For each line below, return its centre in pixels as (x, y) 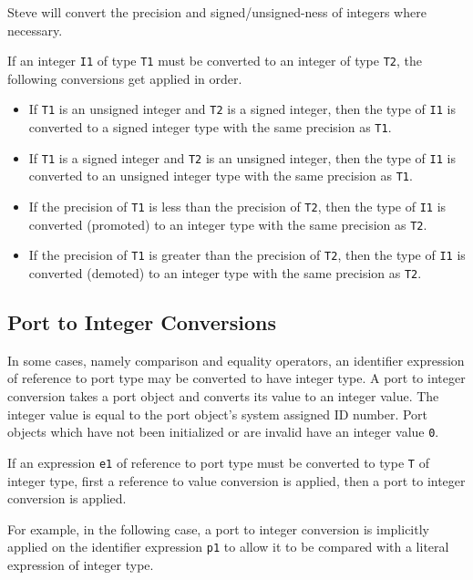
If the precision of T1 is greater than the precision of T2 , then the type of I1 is (247, 255)
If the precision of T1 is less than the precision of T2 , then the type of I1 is (237, 207)
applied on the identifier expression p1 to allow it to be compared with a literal (228, 547)
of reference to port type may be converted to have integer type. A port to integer (236, 378)
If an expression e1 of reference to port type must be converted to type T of (218, 462)
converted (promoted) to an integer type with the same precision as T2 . (228, 224)
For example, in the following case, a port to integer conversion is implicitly (218, 528)
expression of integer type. (81, 565)
